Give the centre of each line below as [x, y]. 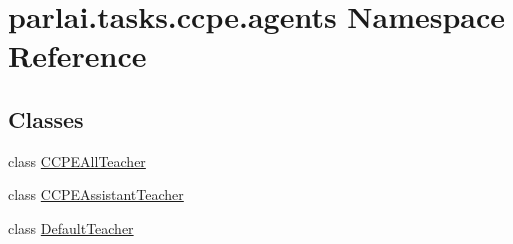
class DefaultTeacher [71, 227]
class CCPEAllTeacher [77, 160]
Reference [77, 55]
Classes [46, 118]
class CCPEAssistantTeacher [96, 194]
